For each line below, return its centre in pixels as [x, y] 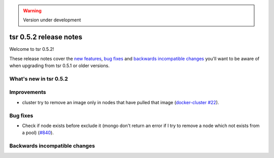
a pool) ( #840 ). [38, 133]
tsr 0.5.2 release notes [46, 37]
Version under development [52, 20]
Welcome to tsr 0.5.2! [32, 49]
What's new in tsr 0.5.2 [39, 79]
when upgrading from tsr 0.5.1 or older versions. [60, 66]
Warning [32, 11]
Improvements [28, 92]
